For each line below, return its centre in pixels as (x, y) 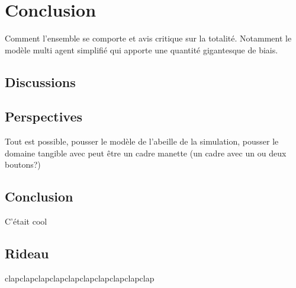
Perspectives (44, 116)
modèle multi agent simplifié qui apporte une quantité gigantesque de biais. (141, 49)
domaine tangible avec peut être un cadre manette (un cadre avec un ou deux (146, 153)
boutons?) (23, 164)
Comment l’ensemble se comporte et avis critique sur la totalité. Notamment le (148, 38)
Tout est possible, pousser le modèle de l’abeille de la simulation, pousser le (142, 141)
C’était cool (26, 221)
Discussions (40, 81)
